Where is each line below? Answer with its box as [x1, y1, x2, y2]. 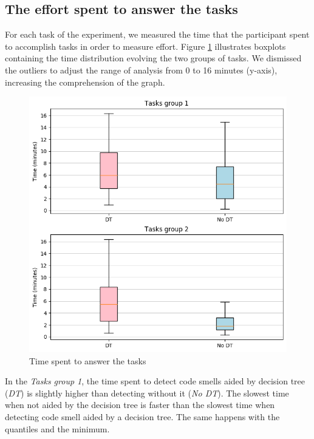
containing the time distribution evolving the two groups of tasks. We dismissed [5, 52, 302, 64]
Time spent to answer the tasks [29, 354, 146, 367]
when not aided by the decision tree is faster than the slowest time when [5, 398, 275, 411]
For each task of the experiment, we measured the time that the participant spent [5, 28, 310, 41]
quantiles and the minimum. [5, 422, 110, 435]
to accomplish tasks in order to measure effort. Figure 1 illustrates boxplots [5, 39, 286, 52]
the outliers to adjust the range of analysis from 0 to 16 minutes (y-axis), [5, 63, 278, 76]
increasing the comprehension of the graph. [5, 75, 165, 88]
